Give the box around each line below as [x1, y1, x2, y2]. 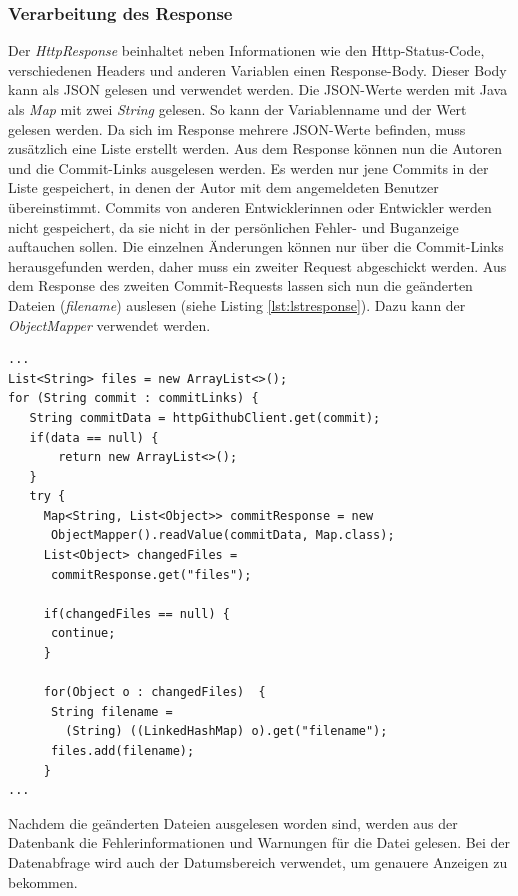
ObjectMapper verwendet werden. [8, 314, 211, 335]
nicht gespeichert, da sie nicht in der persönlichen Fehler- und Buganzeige [8, 216, 459, 237]
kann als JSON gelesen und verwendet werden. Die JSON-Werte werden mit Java [8, 79, 508, 100]
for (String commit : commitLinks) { [8, 391, 259, 406]
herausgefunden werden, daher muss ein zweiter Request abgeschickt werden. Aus [8, 255, 507, 276]
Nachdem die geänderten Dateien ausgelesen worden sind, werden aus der [8, 812, 458, 833]
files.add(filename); [50, 744, 195, 758]
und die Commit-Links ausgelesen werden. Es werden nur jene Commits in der [8, 157, 489, 178]
